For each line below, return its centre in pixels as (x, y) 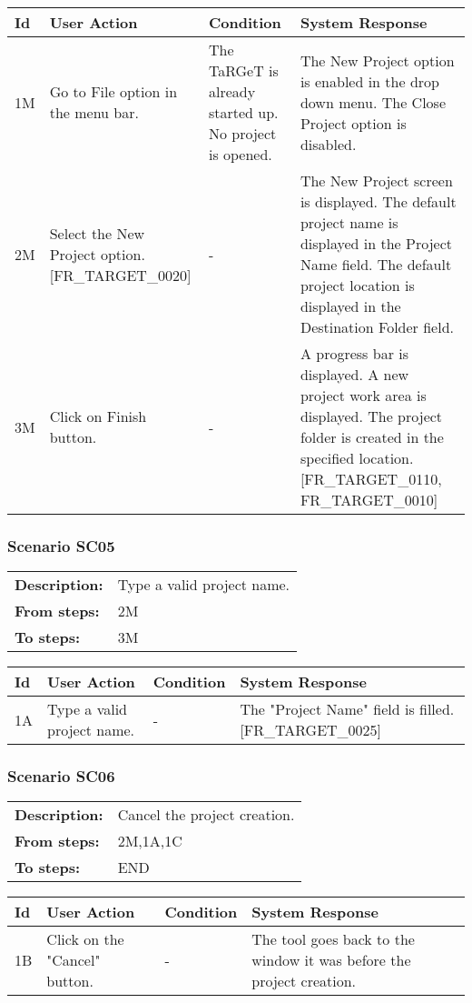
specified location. (357, 458)
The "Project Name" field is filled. (347, 709)
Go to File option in (113, 91)
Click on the (85, 939)
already (232, 91)
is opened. (240, 154)
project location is (357, 285)
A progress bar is (354, 353)
